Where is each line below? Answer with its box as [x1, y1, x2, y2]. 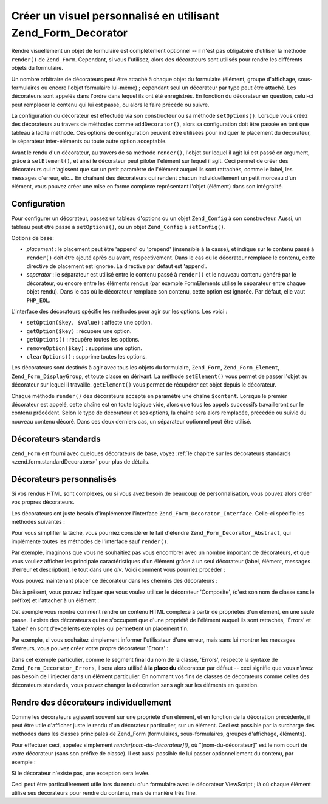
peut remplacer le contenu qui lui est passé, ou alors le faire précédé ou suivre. [11, 101, 210, 108]
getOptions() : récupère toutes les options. [26, 336, 140, 343]
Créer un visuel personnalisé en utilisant [11, 9, 220, 22]
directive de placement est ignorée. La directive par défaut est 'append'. [26, 263, 207, 270]
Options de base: [11, 234, 55, 241]
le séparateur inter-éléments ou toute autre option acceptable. [11, 137, 167, 145]
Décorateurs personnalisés [11, 474, 117, 484]
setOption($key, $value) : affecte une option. [26, 319, 152, 326]
